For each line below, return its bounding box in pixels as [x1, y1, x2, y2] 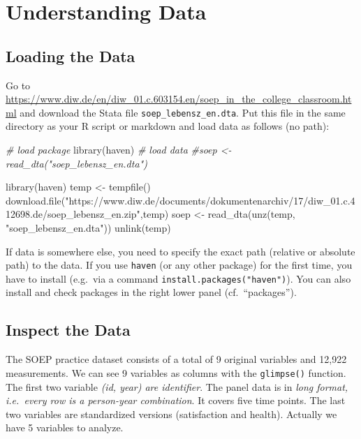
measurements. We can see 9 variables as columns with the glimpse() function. [6, 365, 346, 380]
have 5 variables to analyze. [6, 420, 124, 435]
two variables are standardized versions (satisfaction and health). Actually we [6, 406, 337, 421]
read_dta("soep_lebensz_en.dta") [6, 156, 147, 170]
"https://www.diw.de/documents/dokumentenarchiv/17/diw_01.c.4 [65, 193, 355, 207]
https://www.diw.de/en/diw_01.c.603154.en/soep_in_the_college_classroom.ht [6, 91, 352, 106]
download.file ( [6, 193, 66, 207]
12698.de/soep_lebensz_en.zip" [6, 207, 140, 221]
